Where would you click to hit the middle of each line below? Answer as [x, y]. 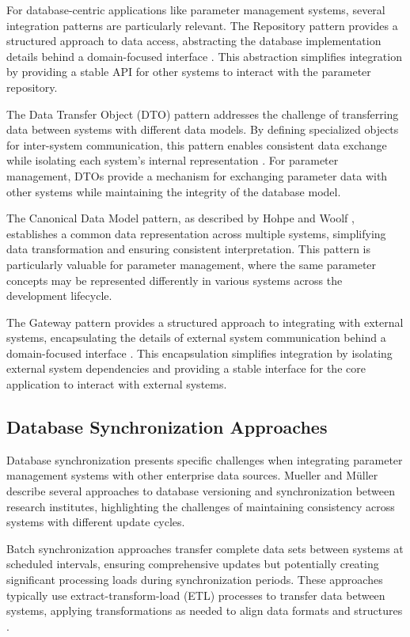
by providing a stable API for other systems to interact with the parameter [189, 72]
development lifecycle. [59, 296]
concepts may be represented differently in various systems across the [175, 280]
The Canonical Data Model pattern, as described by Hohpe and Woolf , [180, 218]
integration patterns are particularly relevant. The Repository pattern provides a [202, 25]
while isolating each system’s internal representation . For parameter [173, 160]
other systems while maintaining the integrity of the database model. [174, 191]
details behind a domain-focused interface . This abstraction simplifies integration [204, 56]
